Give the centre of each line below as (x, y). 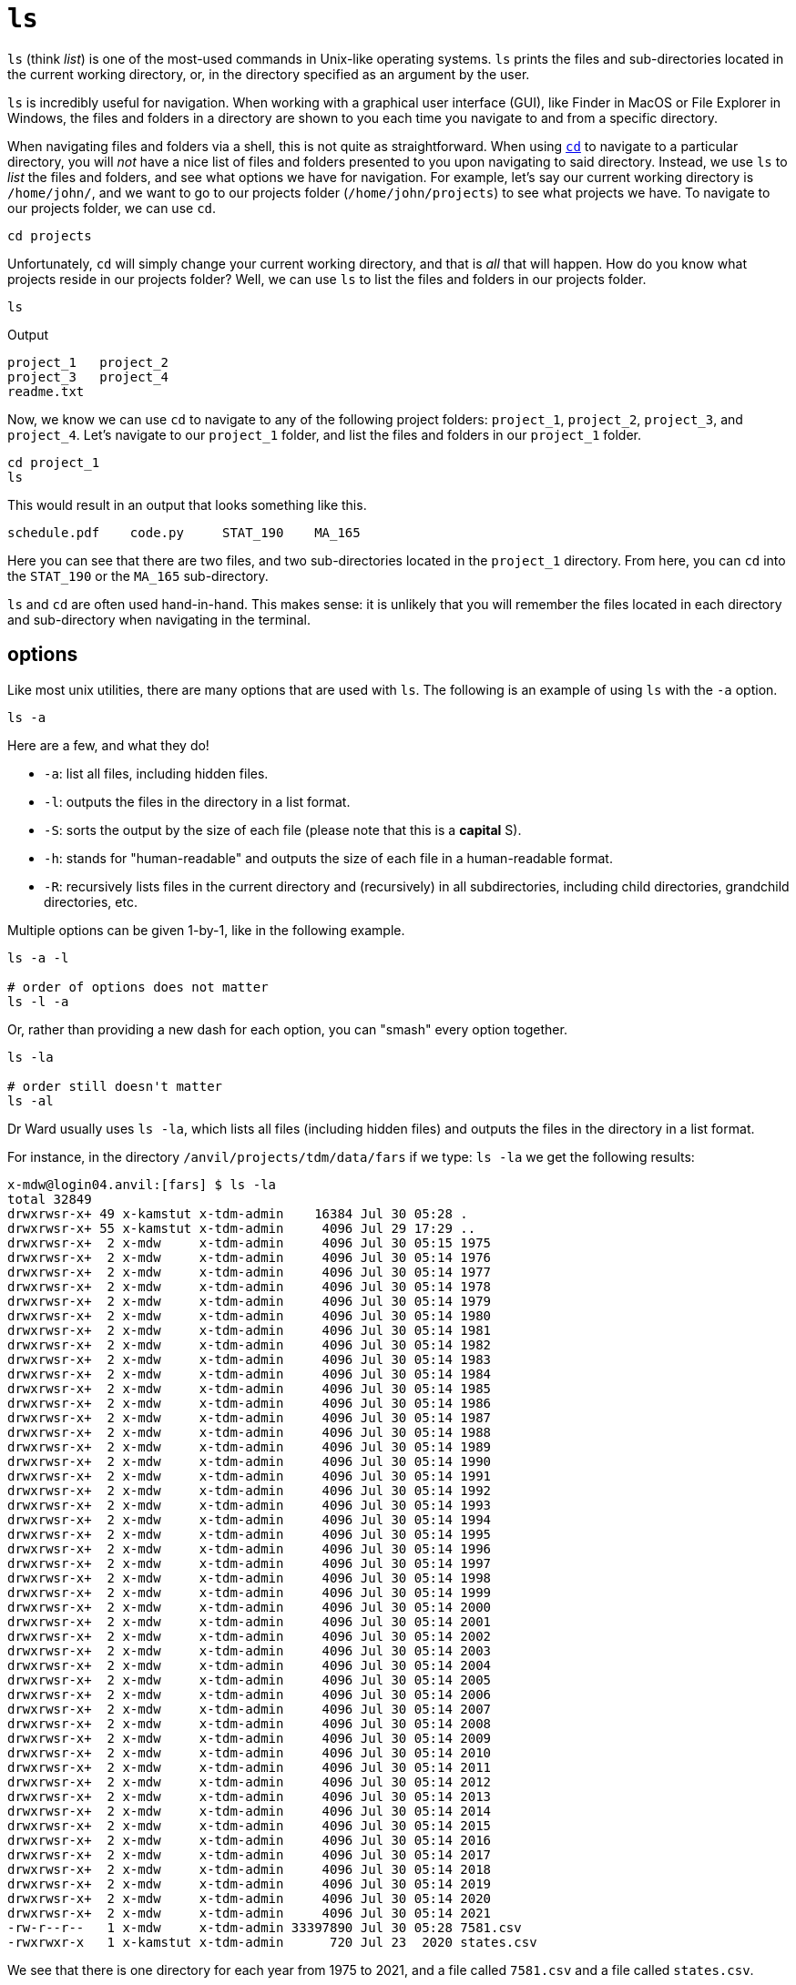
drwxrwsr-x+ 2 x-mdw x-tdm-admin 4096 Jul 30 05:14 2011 (250, 1767)
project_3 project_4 (88, 377)
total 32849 (50, 1199)
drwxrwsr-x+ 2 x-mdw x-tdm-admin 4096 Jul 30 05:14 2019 (250, 1883)
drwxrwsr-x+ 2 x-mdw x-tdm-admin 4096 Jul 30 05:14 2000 (250, 1607)
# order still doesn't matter (115, 1086)
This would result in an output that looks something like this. (187, 504)
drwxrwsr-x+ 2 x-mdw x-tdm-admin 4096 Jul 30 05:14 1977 (250, 1272)
